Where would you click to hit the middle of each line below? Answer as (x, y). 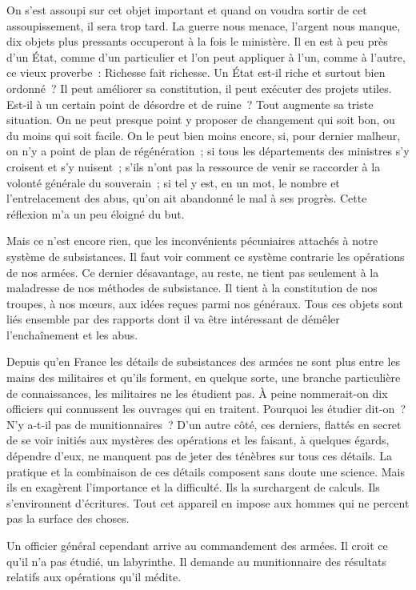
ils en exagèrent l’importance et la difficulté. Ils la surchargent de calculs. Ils (193, 487)
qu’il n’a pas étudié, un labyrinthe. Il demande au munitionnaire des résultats (196, 561)
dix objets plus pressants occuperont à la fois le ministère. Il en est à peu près (197, 41)
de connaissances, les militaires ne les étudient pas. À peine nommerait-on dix (197, 393)
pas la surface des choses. (68, 518)
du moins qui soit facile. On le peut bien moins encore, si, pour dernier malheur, (204, 135)
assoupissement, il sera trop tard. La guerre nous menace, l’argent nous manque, (204, 25)
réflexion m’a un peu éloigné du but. (96, 213)
